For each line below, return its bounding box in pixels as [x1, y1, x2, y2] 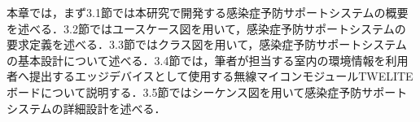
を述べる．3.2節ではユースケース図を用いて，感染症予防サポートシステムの [7, 20, 406, 37]
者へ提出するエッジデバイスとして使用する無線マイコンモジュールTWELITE [7, 68, 413, 85]
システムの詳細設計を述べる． [7, 99, 166, 116]
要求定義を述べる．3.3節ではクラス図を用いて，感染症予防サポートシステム [7, 36, 407, 53]
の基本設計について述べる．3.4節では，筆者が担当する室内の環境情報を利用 [7, 51, 409, 68]
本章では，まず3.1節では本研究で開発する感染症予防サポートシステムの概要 [7, 4, 409, 20]
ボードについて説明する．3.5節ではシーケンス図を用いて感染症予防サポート [7, 83, 408, 100]
